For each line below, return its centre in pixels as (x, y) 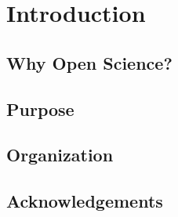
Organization (60, 155)
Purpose (40, 108)
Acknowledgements (85, 201)
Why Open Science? (89, 62)
